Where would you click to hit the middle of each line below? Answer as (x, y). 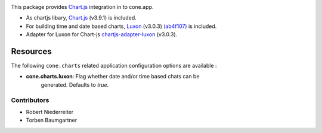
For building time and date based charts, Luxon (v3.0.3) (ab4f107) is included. (121, 26)
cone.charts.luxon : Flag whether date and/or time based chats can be (113, 77)
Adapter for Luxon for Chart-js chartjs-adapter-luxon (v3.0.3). (102, 34)
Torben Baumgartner (52, 120)
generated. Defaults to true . (75, 85)
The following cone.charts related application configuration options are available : (114, 66)
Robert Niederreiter (50, 112)
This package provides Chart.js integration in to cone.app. (82, 7)
